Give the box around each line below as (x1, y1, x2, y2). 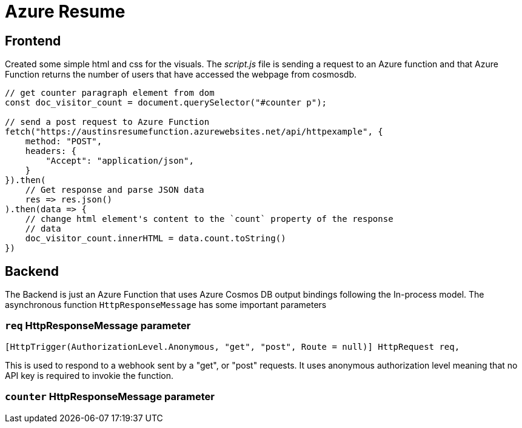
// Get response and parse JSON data (25, 185, 204, 195)
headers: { (25, 146, 77, 156)
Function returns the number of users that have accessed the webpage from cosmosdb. (5, 69, 357, 80)
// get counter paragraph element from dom (5, 88, 215, 98)
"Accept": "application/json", (45, 156, 194, 166)
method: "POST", (25, 136, 102, 147)
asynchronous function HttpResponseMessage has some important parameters (5, 299, 327, 310)
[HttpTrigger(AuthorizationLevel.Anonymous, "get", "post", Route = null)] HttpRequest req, (5, 341, 460, 352)
